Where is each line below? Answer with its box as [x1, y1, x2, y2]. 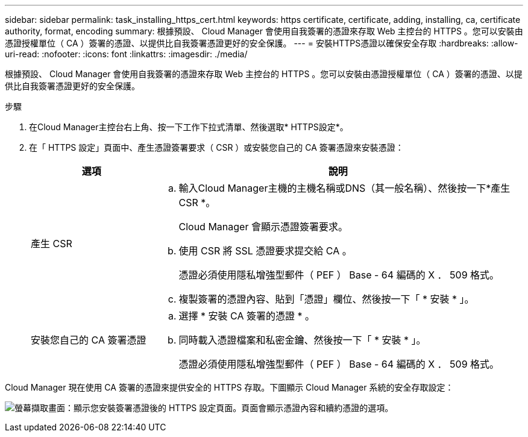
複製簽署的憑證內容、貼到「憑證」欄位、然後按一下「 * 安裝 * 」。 [178, 293, 474, 305]
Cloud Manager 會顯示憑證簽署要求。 [178, 221, 348, 233]
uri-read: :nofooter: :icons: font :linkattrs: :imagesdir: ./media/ [5, 49, 248, 59]
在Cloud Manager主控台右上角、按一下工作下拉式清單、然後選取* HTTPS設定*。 [29, 122, 348, 132]
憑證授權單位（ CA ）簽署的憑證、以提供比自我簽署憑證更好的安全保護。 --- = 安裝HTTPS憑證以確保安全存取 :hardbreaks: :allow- [5, 38, 518, 48]
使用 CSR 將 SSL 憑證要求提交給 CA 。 [178, 245, 352, 257]
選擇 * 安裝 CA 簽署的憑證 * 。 [178, 310, 315, 322]
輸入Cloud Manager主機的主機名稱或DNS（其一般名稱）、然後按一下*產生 [178, 182, 511, 194]
